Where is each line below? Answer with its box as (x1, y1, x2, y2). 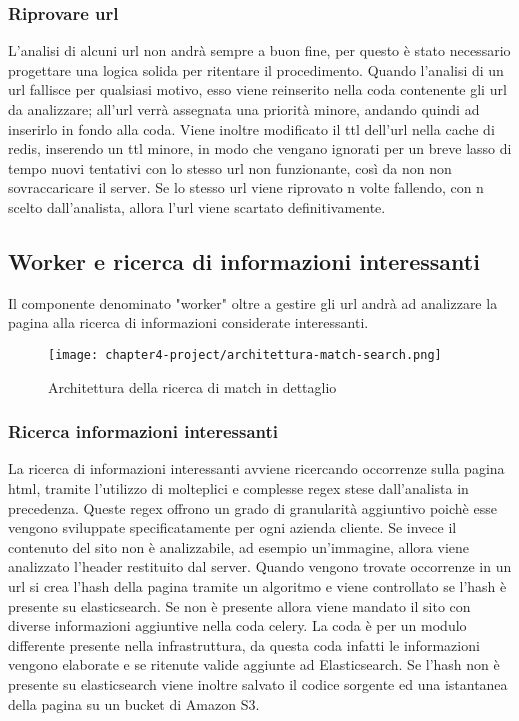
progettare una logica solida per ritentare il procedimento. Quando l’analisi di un (8, 59, 504, 80)
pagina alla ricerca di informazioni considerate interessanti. (8, 312, 369, 333)
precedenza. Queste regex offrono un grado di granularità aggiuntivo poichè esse (8, 497, 497, 518)
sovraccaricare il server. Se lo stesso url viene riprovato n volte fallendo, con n (8, 177, 484, 198)
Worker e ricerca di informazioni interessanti (8, 245, 480, 276)
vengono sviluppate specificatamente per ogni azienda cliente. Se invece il (8, 517, 457, 538)
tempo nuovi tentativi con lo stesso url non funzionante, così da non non (8, 157, 452, 178)
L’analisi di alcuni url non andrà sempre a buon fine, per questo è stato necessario (8, 40, 511, 61)
